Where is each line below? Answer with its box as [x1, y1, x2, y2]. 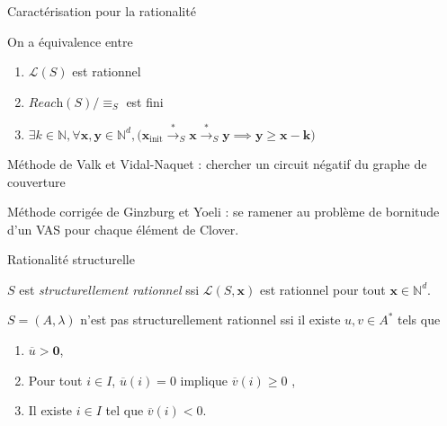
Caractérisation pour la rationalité [7, 2, 196, 20]
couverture [7, 172, 66, 191]
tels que [398, 310, 441, 329]
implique [180, 370, 228, 389]
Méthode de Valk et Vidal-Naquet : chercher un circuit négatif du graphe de [7, 154, 427, 173]
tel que [105, 401, 144, 420]
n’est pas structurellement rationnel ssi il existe [80, 310, 341, 329]
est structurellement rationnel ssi [19, 280, 200, 298]
